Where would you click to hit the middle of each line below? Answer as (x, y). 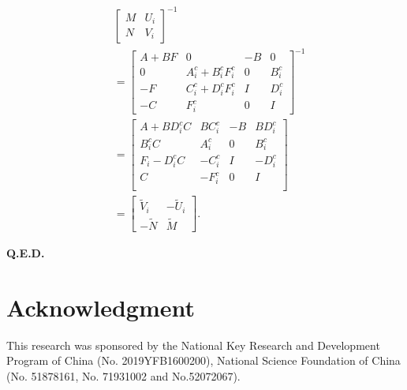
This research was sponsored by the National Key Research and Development (193, 345)
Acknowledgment (101, 307)
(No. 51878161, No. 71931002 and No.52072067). (123, 375)
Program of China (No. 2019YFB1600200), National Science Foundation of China (203, 360)
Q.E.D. (26, 253)
